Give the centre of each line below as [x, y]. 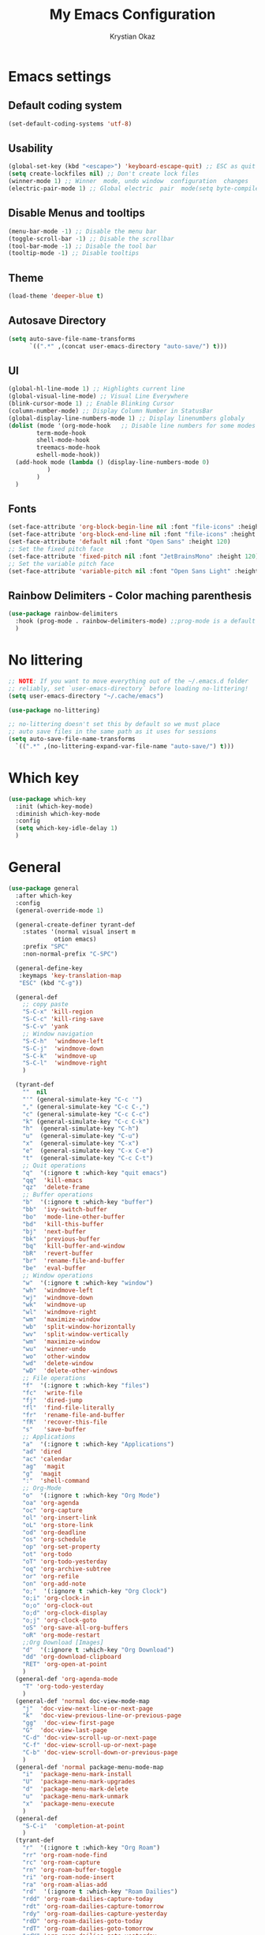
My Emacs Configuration [132, 15]
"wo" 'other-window [56, 1356]
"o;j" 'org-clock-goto [60, 1620]
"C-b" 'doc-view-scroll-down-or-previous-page [100, 1752]
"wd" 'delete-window [58, 1364]
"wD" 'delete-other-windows [70, 1371]
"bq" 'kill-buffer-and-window [74, 1246]
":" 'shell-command [56, 1481]
